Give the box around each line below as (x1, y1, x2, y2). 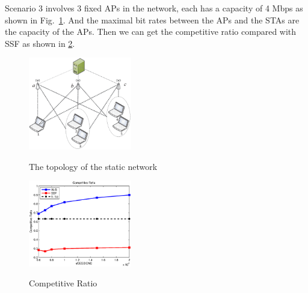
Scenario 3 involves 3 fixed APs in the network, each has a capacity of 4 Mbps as (5, 2, 303, 14)
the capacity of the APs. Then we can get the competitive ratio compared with (5, 25, 297, 38)
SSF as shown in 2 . (5, 37, 75, 49)
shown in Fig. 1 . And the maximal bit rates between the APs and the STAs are (5, 13, 300, 26)
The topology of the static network (29, 160, 158, 172)
